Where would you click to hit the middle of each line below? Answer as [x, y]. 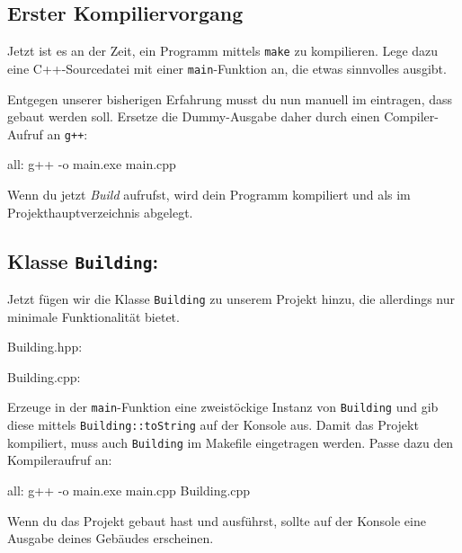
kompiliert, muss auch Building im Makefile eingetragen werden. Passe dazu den [231, 442]
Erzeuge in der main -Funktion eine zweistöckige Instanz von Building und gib [223, 407]
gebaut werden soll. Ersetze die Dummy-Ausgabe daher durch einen [194, 116]
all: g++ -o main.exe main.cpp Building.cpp [129, 490]
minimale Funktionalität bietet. [93, 316]
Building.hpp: [45, 347]
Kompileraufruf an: [60, 460]
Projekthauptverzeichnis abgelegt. [100, 212]
